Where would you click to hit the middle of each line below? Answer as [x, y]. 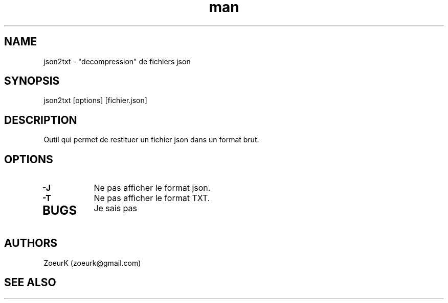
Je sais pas [115, 208]
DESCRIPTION [41, 120]
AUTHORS [31, 243]
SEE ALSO [30, 283]
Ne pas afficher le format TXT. [152, 198]
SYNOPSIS [32, 81]
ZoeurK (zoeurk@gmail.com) [92, 263]
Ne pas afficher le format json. [152, 188]
